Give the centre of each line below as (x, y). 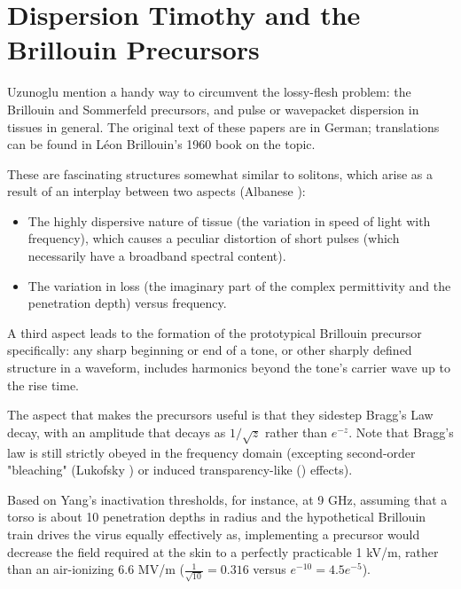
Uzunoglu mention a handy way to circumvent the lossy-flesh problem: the (209, 92)
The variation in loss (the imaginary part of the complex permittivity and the (239, 285)
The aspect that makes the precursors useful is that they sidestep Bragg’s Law (220, 415)
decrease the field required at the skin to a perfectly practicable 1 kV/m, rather (223, 551)
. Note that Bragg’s (401, 432)
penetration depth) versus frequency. (127, 303)
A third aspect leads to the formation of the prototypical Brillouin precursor (215, 332)
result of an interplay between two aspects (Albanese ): (156, 191)
